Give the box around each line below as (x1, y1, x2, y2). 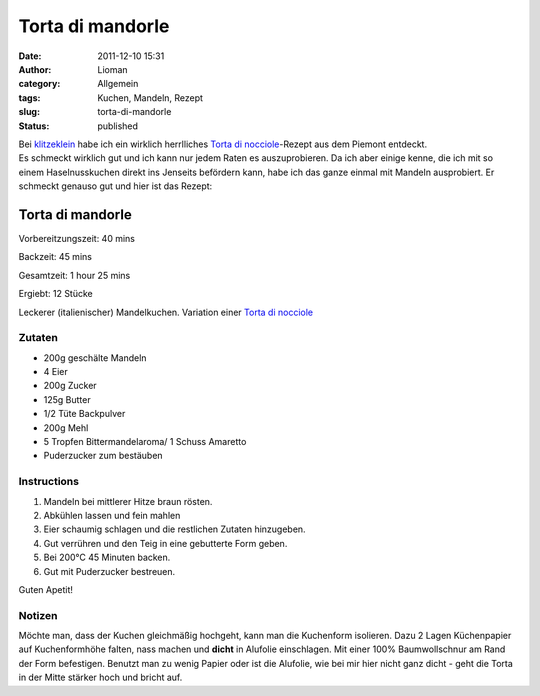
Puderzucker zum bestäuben (43, 450, 164, 462)
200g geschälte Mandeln (43, 351, 147, 364)
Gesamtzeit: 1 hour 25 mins (18, 269, 131, 281)
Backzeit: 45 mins (18, 251, 92, 263)
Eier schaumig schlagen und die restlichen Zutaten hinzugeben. (43, 523, 306, 535)
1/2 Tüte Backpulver (43, 408, 126, 420)
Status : (18, 120, 50, 132)
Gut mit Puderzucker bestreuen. (43, 565, 176, 577)
